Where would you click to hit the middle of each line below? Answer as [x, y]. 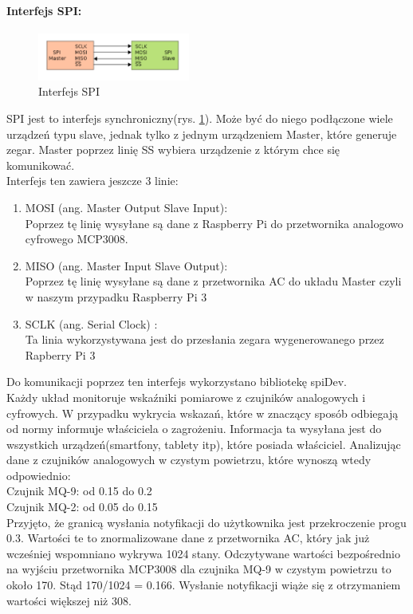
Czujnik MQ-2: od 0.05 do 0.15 [82, 507]
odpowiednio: [39, 475]
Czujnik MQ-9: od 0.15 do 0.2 [79, 491]
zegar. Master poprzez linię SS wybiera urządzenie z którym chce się [173, 150]
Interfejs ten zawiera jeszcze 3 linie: [92, 181]
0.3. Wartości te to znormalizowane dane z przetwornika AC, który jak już [188, 538]
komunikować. [41, 165]
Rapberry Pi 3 [60, 354]
